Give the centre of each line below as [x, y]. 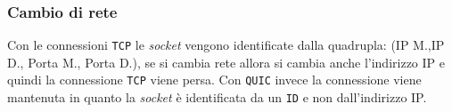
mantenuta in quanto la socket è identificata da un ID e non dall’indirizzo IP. [217, 97]
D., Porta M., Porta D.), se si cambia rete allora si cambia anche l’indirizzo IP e [226, 62]
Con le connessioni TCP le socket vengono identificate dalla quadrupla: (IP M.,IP [226, 45]
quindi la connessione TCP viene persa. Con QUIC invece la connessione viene [214, 80]
